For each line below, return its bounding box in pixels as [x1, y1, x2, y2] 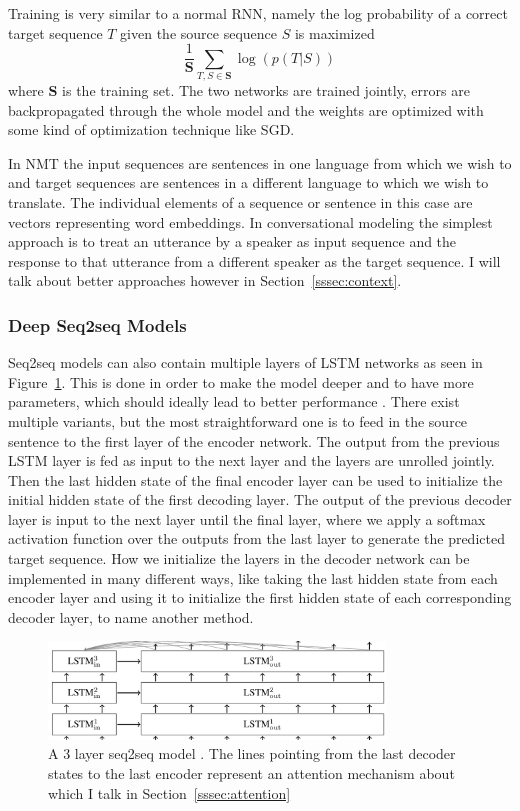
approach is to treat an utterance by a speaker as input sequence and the [8, 231, 457, 252]
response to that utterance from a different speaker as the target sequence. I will [8, 250, 501, 271]
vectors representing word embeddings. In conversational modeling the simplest [8, 211, 493, 232]
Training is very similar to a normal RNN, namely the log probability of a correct [8, 3, 508, 23]
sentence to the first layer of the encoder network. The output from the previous [8, 430, 500, 451]
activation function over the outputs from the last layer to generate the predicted [8, 528, 505, 549]
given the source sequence [120, 22, 277, 43]
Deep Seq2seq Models [8, 312, 187, 337]
